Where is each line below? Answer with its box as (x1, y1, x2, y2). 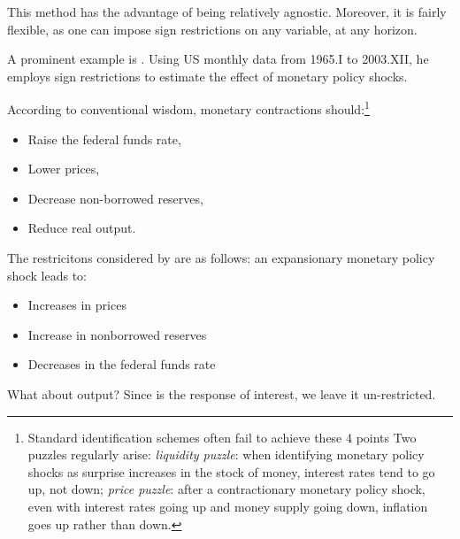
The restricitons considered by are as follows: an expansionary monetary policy (7, 249, 435, 266)
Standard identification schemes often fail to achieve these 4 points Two (27, 427, 417, 446)
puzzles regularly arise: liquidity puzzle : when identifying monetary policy (27, 445, 425, 464)
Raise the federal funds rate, (27, 129, 181, 148)
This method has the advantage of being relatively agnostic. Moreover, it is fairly (7, 3, 447, 20)
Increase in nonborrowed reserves (27, 325, 207, 343)
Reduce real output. (27, 219, 136, 237)
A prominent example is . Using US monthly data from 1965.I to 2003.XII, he (7, 50, 429, 68)
